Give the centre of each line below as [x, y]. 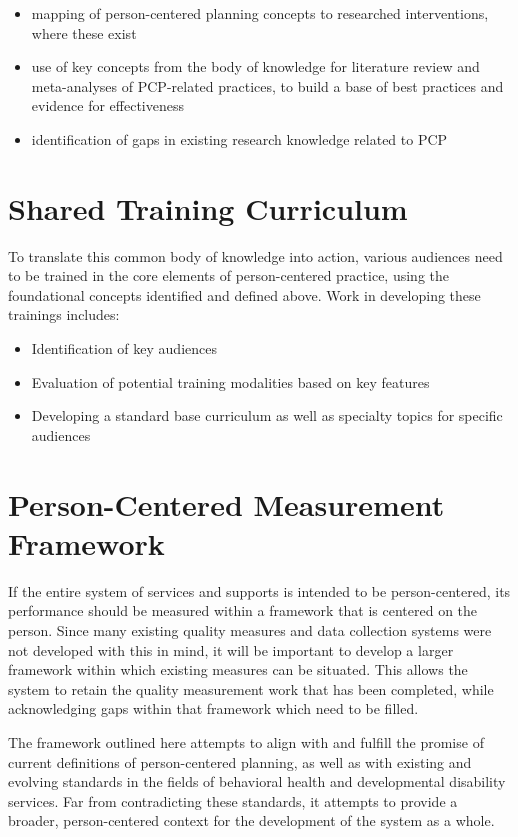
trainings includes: [64, 314]
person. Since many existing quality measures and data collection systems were [250, 629]
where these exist [84, 32]
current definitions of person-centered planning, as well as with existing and [240, 761]
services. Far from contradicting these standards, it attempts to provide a [233, 800]
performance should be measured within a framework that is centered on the [243, 610]
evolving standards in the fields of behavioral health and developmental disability [257, 781]
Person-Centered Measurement [226, 503]
